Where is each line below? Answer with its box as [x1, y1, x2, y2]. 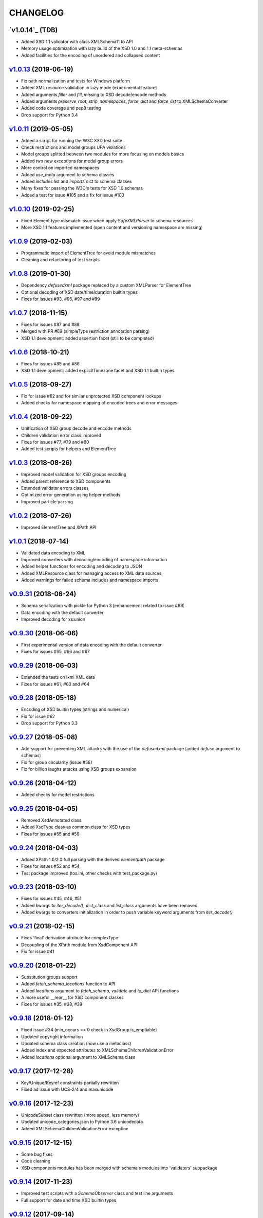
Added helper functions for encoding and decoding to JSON [21, 563, 142, 570]
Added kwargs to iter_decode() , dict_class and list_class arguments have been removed [21, 902, 198, 908]
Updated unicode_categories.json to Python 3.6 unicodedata [21, 1119, 143, 1125]
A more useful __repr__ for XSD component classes [21, 994, 124, 1000]
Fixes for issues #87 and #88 [21, 322, 80, 327]
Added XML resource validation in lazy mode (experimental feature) [21, 85, 157, 91]
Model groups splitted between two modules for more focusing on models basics [21, 151, 185, 157]
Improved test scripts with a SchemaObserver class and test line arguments [21, 1190, 173, 1196]
